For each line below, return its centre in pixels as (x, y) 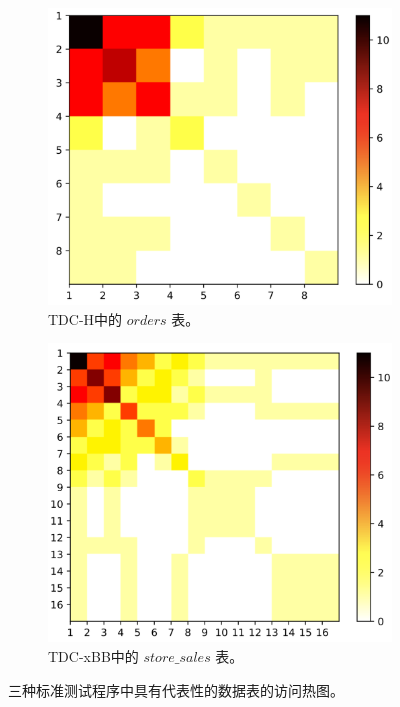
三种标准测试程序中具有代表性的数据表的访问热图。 (176, 689)
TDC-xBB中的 (93, 656)
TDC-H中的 (85, 318)
